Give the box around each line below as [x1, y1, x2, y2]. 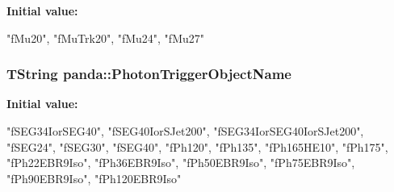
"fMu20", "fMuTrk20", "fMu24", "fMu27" [6, 29, 204, 46]
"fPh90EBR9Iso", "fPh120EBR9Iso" [6, 169, 182, 186]
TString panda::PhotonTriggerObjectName [6, 64, 291, 84]
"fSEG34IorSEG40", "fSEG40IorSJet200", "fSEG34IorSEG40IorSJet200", [6, 123, 364, 139]
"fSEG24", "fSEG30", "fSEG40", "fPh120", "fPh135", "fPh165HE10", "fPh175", [6, 138, 388, 155]
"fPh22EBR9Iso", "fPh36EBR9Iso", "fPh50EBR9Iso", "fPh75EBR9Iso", [6, 154, 355, 171]
